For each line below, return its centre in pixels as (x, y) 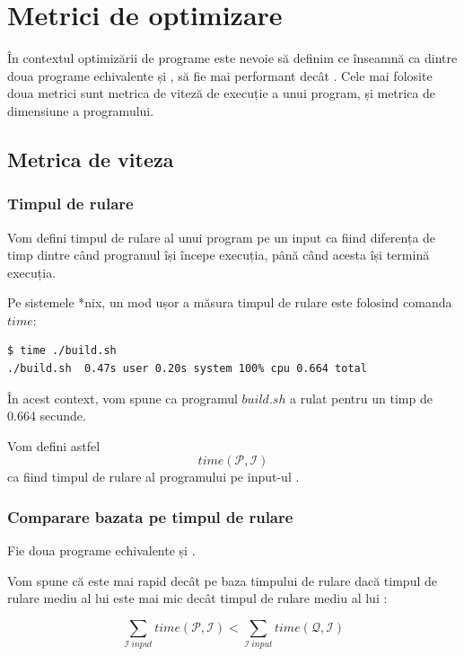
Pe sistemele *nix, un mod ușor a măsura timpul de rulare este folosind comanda (230, 302)
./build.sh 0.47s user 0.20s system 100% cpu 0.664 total (187, 369)
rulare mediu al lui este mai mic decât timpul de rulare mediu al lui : (197, 598)
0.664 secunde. (47, 416)
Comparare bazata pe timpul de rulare (150, 516)
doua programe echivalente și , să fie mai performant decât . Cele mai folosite (220, 75)
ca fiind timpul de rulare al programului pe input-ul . (153, 477)
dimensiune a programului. (81, 110)
